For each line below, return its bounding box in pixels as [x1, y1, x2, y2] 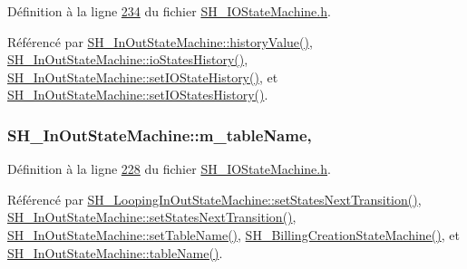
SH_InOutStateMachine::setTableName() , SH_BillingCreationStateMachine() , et [7, 225, 460, 244]
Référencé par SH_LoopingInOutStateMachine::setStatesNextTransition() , [7, 189, 422, 208]
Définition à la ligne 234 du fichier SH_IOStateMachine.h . [7, 2, 331, 20]
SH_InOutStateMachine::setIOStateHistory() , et [7, 67, 278, 86]
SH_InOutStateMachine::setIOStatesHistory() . [7, 85, 268, 104]
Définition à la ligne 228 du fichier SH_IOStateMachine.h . [7, 159, 331, 178]
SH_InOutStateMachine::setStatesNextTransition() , [7, 207, 297, 226]
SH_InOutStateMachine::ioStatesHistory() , [7, 50, 248, 69]
